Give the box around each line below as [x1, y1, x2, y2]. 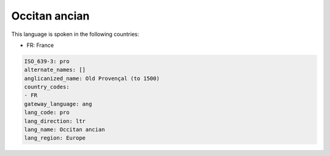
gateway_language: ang [24, 101, 92, 107]
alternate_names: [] [24, 66, 86, 73]
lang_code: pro [24, 109, 70, 116]
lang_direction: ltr [24, 118, 86, 124]
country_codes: [24, 83, 70, 91]
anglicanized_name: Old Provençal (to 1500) [24, 75, 160, 82]
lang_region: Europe [24, 135, 86, 141]
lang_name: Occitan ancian [24, 126, 105, 133]
